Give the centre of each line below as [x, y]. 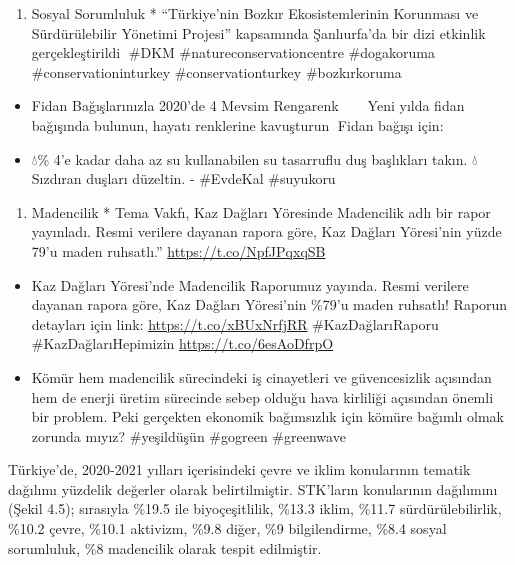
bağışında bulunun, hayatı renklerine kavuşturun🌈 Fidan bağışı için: [237, 124]
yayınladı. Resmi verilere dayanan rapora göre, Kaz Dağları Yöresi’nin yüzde [266, 231]
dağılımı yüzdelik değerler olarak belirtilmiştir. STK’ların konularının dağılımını [253, 488]
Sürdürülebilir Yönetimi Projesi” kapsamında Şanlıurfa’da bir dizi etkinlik [258, 32]
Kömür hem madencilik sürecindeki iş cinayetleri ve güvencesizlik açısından [261, 376]
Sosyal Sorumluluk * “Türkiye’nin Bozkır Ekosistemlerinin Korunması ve [255, 13]
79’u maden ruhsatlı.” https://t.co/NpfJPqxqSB [178, 250]
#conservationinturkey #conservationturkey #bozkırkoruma [216, 71]
